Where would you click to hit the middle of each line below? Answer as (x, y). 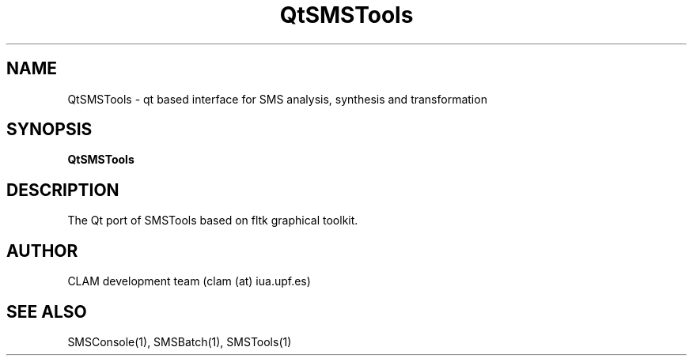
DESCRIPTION (63, 190)
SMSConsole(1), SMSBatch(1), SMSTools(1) (180, 341)
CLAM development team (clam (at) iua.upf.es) (189, 281)
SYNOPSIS (49, 130)
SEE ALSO (47, 311)
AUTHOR (42, 251)
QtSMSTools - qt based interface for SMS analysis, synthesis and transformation (277, 99)
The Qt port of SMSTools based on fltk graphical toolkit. (213, 221)
